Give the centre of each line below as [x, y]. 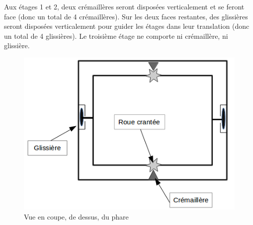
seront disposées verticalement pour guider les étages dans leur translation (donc [127, 26]
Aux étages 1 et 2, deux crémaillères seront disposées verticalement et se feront [124, 6]
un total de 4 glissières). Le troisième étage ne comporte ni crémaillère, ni [116, 36]
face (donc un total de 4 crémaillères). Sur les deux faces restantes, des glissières [126, 16]
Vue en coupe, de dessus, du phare [76, 216]
